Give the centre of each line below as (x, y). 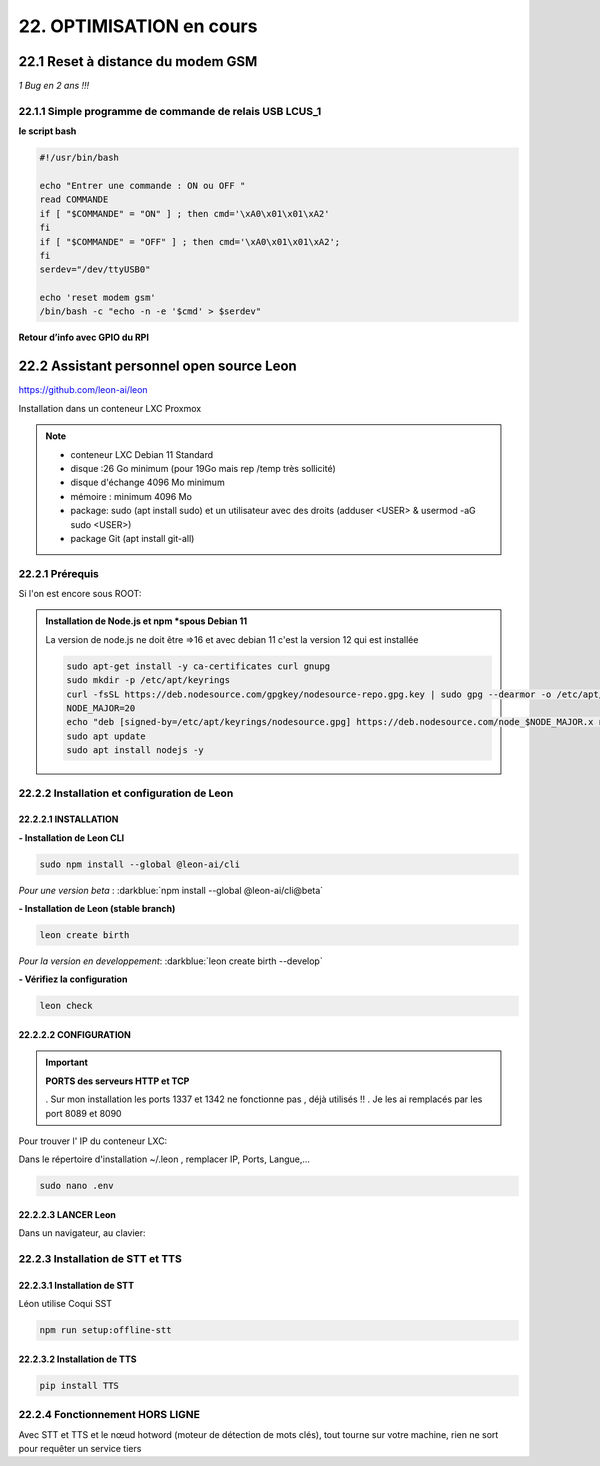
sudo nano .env (76, 1186)
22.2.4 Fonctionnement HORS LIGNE (109, 1415)
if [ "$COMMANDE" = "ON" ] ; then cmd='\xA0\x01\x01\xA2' (184, 213)
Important (67, 1062)
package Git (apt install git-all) (132, 538)
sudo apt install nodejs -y (135, 750)
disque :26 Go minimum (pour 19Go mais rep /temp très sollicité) (203, 468)
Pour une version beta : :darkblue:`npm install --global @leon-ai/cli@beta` (171, 890)
